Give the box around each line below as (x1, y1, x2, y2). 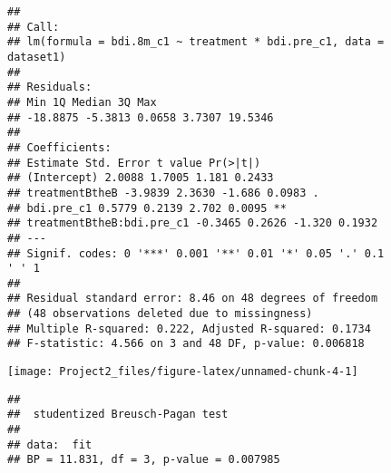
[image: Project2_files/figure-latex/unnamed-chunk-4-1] (7, 365, 358, 379)
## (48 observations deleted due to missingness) (7, 307, 313, 321)
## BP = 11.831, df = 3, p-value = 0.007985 (7, 453, 280, 467)
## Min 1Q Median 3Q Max (7, 95, 157, 109)
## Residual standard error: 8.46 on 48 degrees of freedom (7, 292, 378, 305)
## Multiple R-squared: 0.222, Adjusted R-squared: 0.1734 (7, 322, 371, 335)
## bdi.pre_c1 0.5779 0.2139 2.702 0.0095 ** (7, 201, 287, 215)
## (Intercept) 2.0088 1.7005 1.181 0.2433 (7, 171, 274, 185)
